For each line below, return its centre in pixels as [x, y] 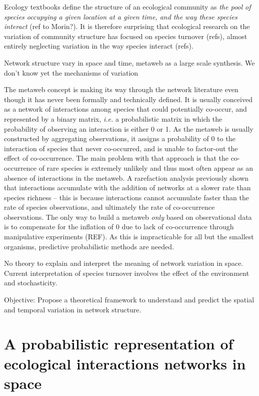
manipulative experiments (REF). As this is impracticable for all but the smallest [129, 237]
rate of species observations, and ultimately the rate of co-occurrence [109, 207]
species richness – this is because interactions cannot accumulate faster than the [126, 197]
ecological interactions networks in [125, 363]
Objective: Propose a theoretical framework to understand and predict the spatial [129, 300]
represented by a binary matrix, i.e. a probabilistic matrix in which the [113, 118]
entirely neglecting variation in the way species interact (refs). [99, 46]
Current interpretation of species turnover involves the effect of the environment [127, 273]
